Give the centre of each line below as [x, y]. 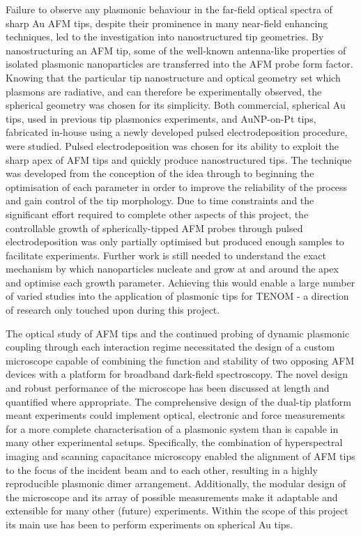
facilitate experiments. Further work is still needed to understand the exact [166, 255]
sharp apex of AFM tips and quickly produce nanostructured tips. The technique [179, 159]
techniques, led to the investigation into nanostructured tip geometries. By [165, 37]
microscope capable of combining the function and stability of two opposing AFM [180, 360]
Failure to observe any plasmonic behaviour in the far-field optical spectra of [169, 9]
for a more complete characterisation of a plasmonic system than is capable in [172, 428]
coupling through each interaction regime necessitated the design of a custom [170, 347]
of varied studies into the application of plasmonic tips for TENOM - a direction [177, 296]
